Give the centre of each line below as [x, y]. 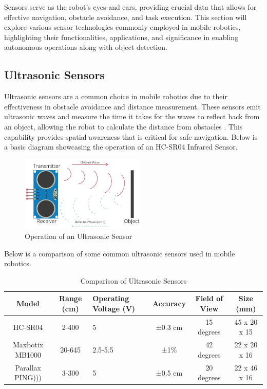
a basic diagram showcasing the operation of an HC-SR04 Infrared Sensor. [121, 147]
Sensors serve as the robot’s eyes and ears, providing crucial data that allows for [130, 7]
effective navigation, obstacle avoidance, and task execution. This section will [126, 17]
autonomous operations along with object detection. [86, 47]
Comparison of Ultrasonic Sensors [133, 280]
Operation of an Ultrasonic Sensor [79, 236]
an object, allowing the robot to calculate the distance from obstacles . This [123, 126]
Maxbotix [28, 345]
